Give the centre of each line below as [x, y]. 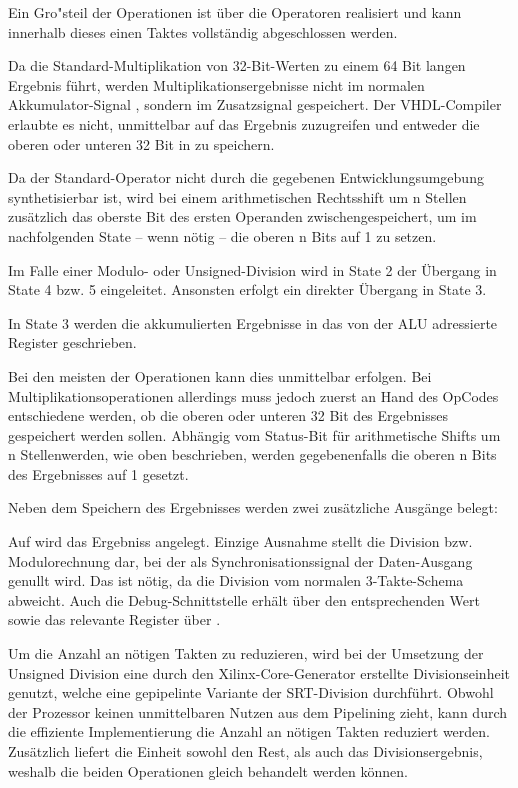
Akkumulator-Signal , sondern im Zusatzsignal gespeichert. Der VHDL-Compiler [255, 104]
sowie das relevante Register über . [114, 619]
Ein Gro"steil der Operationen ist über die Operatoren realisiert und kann [235, 12]
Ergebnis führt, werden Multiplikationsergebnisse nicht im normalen [216, 84]
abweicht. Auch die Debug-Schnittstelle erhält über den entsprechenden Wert [244, 599]
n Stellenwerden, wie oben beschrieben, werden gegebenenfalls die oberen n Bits [252, 454]
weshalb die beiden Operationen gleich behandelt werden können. [208, 770]
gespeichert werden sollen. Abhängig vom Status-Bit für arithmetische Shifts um [254, 434]
